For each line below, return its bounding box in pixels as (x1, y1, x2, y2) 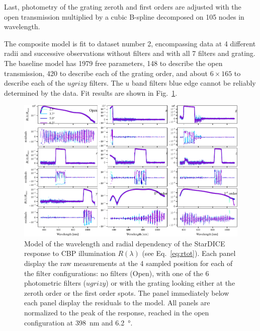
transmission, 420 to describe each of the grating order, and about (4, 68, 208, 78)
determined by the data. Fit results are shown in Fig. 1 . (4, 87, 178, 98)
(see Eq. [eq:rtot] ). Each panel (142, 248, 236, 258)
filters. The (89, 78, 123, 88)
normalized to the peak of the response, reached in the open (24, 307, 209, 318)
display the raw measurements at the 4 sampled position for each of (24, 258, 233, 269)
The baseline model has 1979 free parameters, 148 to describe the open (4, 57, 223, 68)
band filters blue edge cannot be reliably (131, 78, 256, 88)
